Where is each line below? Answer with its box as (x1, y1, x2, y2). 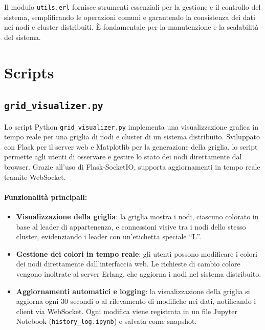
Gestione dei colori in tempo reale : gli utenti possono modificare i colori (16, 248, 257, 259)
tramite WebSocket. (4, 171, 66, 182)
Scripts (4, 61, 54, 82)
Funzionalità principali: (4, 191, 87, 202)
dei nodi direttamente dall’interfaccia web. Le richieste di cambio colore (16, 258, 240, 269)
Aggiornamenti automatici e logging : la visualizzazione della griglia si (16, 285, 250, 296)
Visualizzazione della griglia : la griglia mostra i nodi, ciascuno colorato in (16, 211, 259, 222)
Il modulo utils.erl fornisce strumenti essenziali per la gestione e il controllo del (4, 2, 261, 12)
